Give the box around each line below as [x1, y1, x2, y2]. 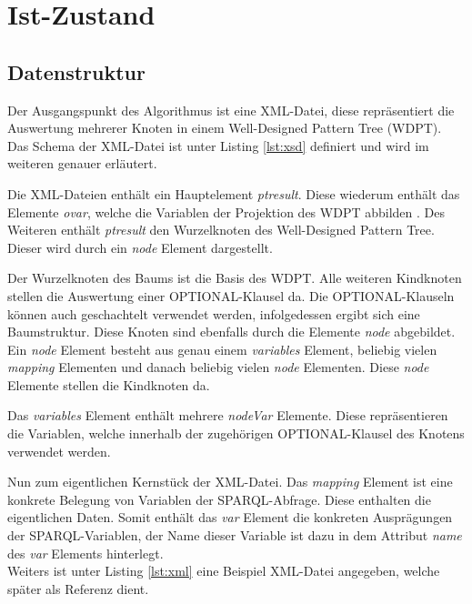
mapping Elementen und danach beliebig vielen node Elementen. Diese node [7, 357, 429, 377]
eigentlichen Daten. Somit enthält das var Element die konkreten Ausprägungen [7, 508, 453, 527]
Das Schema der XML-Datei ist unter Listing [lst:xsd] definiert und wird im [7, 136, 429, 155]
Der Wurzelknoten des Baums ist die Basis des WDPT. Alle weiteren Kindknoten [7, 268, 462, 287]
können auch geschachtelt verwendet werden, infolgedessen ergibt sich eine [7, 304, 420, 323]
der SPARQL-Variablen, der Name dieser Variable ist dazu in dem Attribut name [7, 526, 462, 545]
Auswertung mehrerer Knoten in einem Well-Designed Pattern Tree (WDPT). [7, 118, 442, 137]
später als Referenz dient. [7, 579, 149, 598]
